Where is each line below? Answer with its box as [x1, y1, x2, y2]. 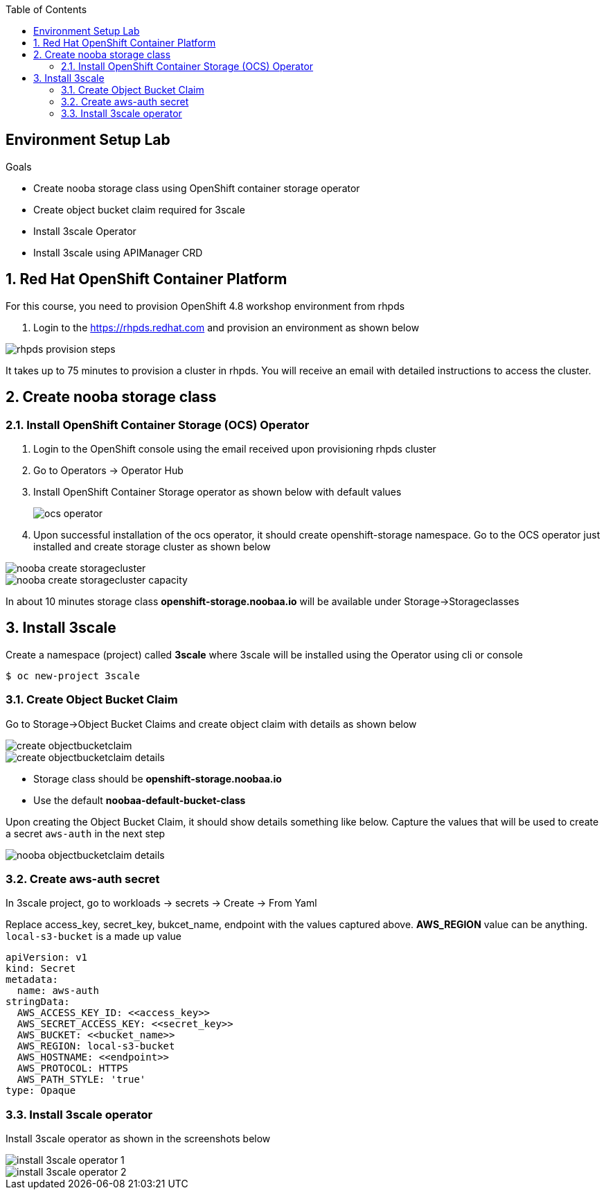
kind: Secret [6, 963, 76, 975]
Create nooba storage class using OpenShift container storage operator [33, 182, 360, 194]
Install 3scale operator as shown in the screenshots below [6, 1133, 271, 1144]
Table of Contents [6, 3, 87, 15]
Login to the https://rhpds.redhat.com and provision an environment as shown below [33, 321, 420, 333]
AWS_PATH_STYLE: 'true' [17, 1074, 146, 1085]
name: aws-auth [17, 985, 99, 997]
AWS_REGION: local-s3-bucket [17, 1040, 175, 1052]
